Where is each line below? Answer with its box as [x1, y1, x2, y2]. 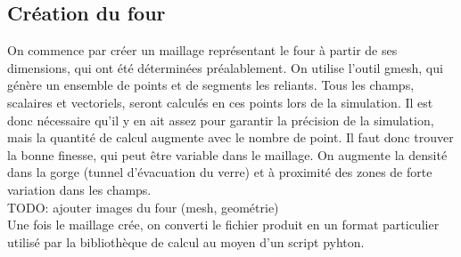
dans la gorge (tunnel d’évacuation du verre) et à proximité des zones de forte [7, 163, 432, 181]
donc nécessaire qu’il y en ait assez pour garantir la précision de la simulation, [7, 110, 434, 129]
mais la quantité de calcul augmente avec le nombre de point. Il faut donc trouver [7, 128, 454, 147]
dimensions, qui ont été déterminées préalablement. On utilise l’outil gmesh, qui [7, 58, 443, 76]
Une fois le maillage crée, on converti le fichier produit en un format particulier [7, 215, 440, 234]
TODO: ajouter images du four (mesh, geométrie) [7, 197, 279, 216]
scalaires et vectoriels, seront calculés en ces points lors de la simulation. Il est [7, 92, 433, 111]
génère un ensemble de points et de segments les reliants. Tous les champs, [7, 76, 415, 94]
